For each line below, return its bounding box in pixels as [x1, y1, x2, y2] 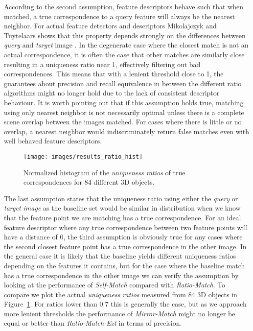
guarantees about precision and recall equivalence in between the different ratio [4, 78, 242, 88]
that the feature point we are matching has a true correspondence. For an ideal [4, 212, 241, 222]
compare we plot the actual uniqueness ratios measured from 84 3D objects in [4, 289, 237, 299]
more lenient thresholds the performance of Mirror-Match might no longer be [4, 308, 235, 318]
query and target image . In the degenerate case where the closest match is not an [4, 40, 249, 50]
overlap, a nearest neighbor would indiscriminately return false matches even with [4, 126, 250, 136]
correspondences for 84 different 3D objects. [23, 177, 155, 187]
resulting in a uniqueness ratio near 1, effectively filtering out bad [4, 59, 201, 69]
